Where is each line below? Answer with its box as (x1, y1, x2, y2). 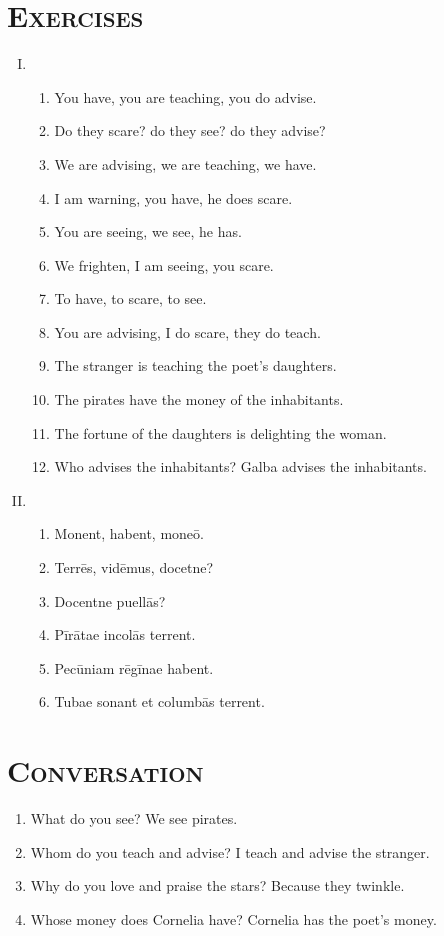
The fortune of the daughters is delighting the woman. (54, 422, 387, 443)
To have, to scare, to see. (54, 288, 207, 309)
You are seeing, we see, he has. (54, 221, 242, 242)
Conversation (7, 750, 204, 791)
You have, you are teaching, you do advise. (54, 86, 317, 107)
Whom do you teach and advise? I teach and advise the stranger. (30, 841, 430, 862)
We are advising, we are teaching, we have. (54, 153, 317, 174)
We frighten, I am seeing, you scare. (54, 254, 274, 275)
